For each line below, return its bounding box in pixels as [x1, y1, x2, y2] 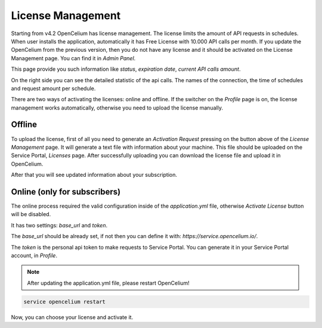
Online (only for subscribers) [11, 186, 121, 196]
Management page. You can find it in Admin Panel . [11, 54, 136, 62]
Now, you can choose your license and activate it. [11, 313, 134, 321]
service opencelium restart [23, 298, 106, 305]
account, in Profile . [11, 252, 58, 259]
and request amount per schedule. [11, 85, 96, 92]
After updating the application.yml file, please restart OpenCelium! [27, 279, 190, 286]
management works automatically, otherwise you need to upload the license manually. [11, 104, 224, 111]
